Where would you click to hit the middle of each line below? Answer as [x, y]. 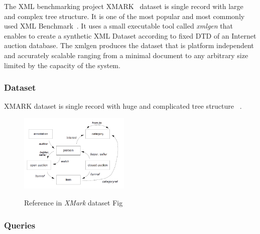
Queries [20, 225]
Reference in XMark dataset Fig [74, 203]
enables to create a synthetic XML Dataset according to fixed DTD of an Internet [130, 35]
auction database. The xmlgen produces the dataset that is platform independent [129, 45]
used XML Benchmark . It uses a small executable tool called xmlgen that [118, 26]
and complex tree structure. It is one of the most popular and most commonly [124, 16]
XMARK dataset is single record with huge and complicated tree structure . [123, 106]
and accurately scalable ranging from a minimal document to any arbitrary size [126, 55]
